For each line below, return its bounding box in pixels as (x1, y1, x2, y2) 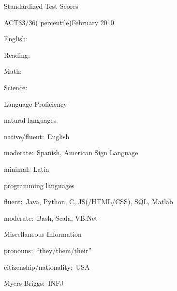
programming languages (4, 180, 74, 190)
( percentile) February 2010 (35, 17, 114, 27)
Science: (4, 82, 28, 92)
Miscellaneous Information (4, 229, 82, 239)
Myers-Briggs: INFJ (4, 278, 64, 288)
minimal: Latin (4, 163, 49, 174)
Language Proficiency (4, 98, 67, 109)
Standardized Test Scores (4, 1, 78, 11)
